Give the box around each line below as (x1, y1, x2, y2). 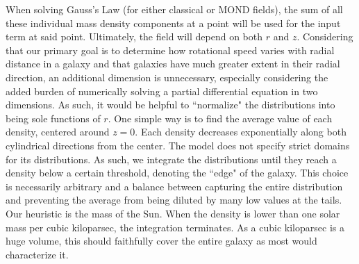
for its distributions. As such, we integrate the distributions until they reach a (6, 151, 337, 166)
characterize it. (6, 247, 69, 261)
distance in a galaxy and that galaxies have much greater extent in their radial (6, 56, 340, 71)
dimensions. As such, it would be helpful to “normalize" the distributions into (6, 97, 335, 112)
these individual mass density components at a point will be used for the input (6, 15, 341, 30)
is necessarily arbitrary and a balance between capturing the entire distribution (6, 179, 343, 193)
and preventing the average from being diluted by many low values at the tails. (6, 192, 342, 207)
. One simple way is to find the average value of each (108, 110, 333, 125)
